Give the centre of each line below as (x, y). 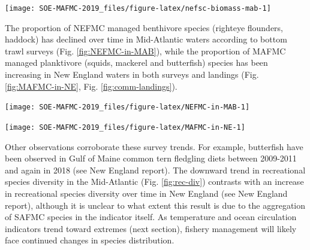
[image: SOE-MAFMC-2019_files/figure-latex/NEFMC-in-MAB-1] (127, 107)
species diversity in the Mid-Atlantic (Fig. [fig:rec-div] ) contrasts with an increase (154, 182)
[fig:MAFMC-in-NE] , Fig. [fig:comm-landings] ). (91, 86)
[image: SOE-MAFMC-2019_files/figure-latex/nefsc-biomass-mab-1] (138, 8)
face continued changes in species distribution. (90, 240)
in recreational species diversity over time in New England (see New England (146, 193)
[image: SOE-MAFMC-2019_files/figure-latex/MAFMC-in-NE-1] (125, 127)
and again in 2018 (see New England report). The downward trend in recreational (155, 170)
